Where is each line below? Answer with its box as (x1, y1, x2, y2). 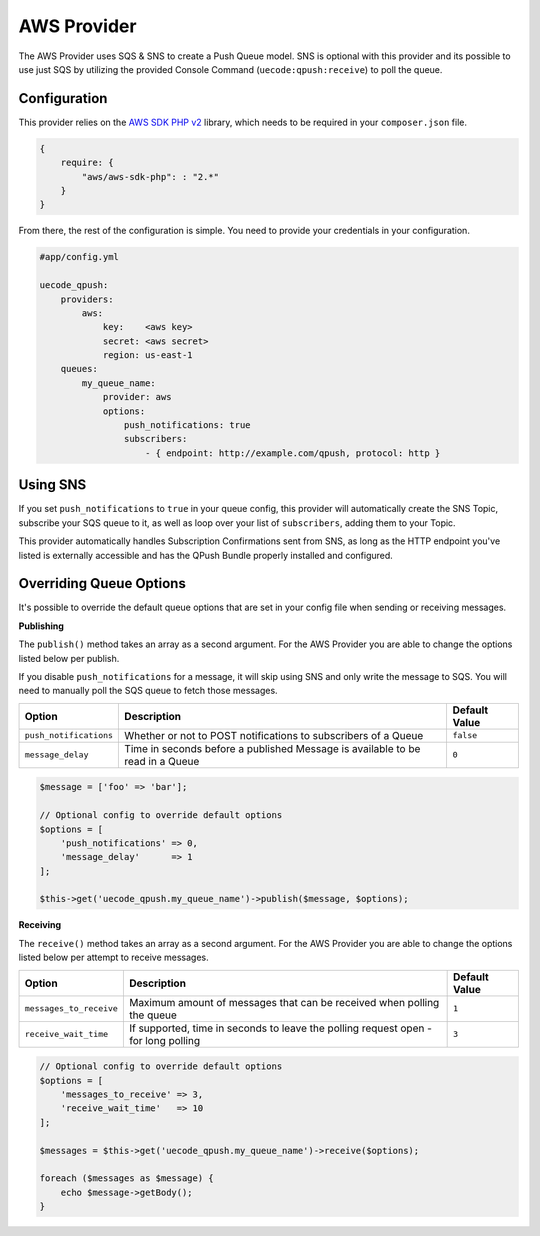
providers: (60, 293, 114, 305)
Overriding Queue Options (18, 575, 187, 592)
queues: (60, 363, 99, 375)
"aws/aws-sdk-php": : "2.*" (81, 171, 220, 182)
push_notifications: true (123, 420, 251, 431)
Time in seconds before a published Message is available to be (124, 741, 421, 755)
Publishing (18, 620, 65, 632)
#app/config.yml (39, 251, 120, 263)
